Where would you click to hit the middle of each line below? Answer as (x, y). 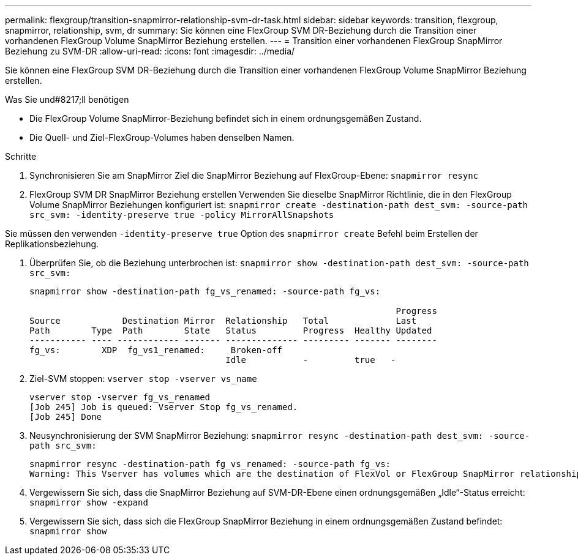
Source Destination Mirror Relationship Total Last (223, 321)
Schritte (21, 156)
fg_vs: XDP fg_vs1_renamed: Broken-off (156, 350)
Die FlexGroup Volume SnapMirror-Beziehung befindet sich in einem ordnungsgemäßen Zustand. (226, 118)
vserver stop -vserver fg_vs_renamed (120, 397)
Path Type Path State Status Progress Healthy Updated (231, 330)
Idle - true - (311, 360)
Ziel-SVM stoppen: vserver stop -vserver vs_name (143, 379)
